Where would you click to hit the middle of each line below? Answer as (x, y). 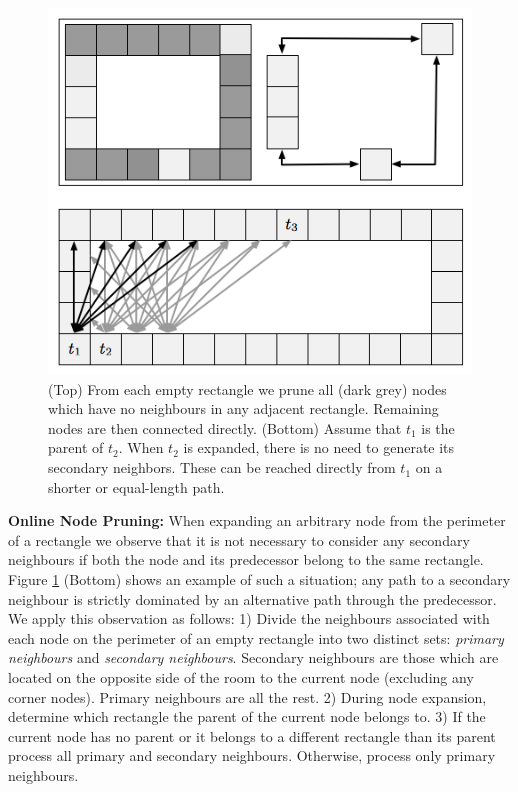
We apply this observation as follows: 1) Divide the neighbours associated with (249, 618)
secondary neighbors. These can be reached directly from (222, 467)
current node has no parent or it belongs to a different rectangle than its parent (252, 735)
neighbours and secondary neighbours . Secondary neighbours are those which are (253, 657)
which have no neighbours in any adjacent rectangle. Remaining (243, 408)
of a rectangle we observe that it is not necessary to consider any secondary (239, 539)
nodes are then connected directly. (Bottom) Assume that (225, 427)
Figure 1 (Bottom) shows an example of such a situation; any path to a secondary (259, 579)
